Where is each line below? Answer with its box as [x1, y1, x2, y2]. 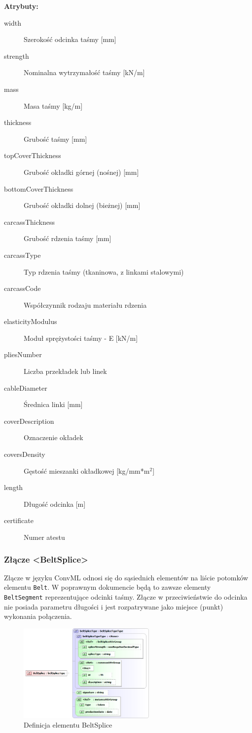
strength [4, 50, 29, 61]
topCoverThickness [4, 150, 61, 161]
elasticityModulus [4, 316, 57, 326]
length [4, 482, 23, 492]
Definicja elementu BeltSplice [24, 720, 112, 730]
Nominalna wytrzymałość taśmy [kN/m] [24, 67, 145, 78]
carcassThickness [4, 216, 55, 227]
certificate [4, 515, 34, 526]
